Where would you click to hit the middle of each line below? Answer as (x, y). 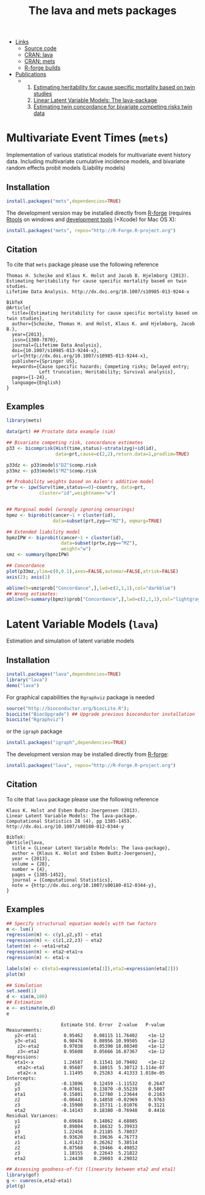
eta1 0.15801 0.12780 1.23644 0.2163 (90, 1094)
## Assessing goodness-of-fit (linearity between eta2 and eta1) (91, 1169)
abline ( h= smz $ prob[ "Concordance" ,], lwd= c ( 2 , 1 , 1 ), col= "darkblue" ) (91, 588)
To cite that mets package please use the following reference (82, 264)
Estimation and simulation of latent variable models (70, 641)
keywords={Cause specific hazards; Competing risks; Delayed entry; (101, 366)
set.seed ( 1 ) (21, 991)
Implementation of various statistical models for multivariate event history (99, 155)
